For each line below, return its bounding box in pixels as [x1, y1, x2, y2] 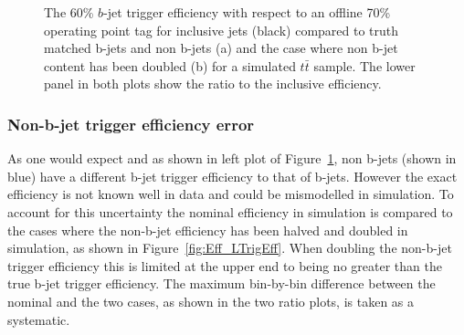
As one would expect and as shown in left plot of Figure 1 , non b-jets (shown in [7, 149, 457, 168]
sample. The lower [313, 56, 416, 75]
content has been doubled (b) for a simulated [44, 56, 296, 75]
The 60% [44, 3, 94, 21]
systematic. [7, 309, 70, 329]
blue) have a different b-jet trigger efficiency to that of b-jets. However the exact [7, 166, 458, 185]
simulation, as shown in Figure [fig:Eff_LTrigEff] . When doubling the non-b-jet [7, 238, 452, 257]
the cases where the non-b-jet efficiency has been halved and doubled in [7, 220, 408, 239]
